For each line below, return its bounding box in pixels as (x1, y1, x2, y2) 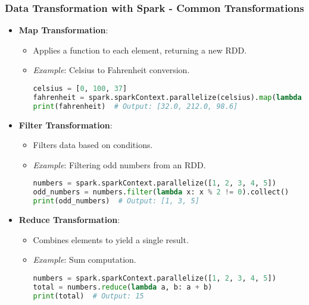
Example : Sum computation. (33, 253, 136, 266)
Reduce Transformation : (18, 213, 120, 226)
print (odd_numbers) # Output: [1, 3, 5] (33, 197, 199, 206)
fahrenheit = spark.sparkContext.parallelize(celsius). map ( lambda (33, 93, 302, 102)
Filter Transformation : (18, 118, 113, 131)
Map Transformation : (18, 24, 108, 36)
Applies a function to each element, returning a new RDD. (33, 43, 247, 56)
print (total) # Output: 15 (33, 291, 144, 300)
